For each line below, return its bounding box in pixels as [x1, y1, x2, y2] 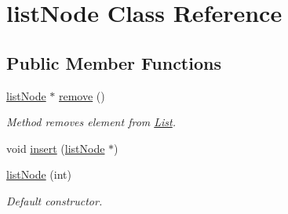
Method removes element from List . [6, 114, 177, 130]
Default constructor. [6, 192, 103, 209]
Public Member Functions [6, 50, 221, 74]
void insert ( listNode [6, 140, 105, 156]
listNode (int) [6, 166, 71, 183]
